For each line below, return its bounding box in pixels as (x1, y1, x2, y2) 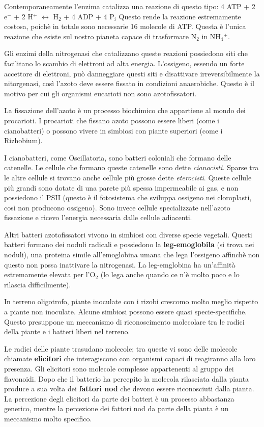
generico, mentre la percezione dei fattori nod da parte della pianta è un (4, 403, 229, 414)
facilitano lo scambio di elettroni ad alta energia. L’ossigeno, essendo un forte (4, 58, 245, 68)
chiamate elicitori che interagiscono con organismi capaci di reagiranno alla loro (4, 353, 256, 364)
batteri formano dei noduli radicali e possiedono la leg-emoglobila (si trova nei (4, 239, 254, 250)
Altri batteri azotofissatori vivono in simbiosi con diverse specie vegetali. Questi (4, 229, 252, 239)
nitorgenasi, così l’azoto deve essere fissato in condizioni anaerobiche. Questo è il (4, 78, 254, 89)
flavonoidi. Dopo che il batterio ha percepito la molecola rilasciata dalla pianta (4, 373, 249, 384)
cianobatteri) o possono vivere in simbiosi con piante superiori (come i (4, 125, 223, 136)
